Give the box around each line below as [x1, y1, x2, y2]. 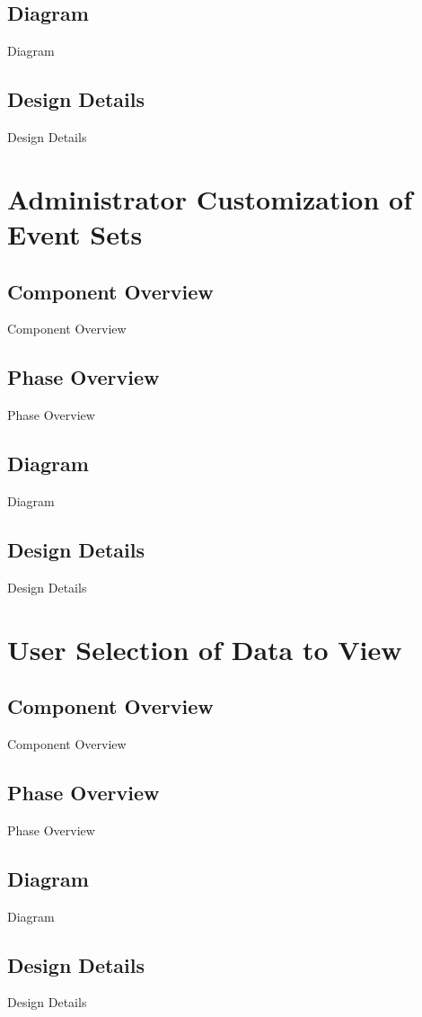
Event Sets [7, 215, 143, 252]
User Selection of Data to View [7, 630, 402, 667]
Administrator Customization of [7, 180, 412, 217]
